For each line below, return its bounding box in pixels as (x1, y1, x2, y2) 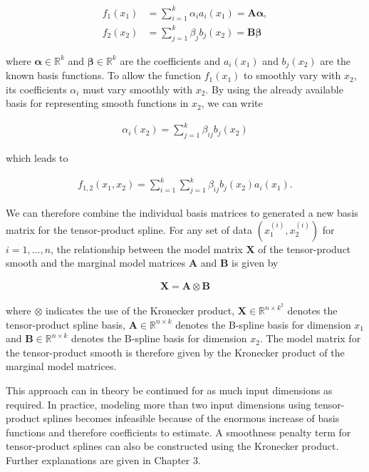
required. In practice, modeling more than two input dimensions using (6, 396, 311, 411)
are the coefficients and (120, 53, 221, 68)
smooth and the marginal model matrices (6, 255, 186, 270)
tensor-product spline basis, (6, 317, 126, 332)
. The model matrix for (259, 331, 361, 346)
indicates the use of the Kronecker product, (46, 303, 235, 318)
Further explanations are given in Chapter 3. (6, 452, 201, 467)
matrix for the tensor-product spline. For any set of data (6, 222, 252, 237)
